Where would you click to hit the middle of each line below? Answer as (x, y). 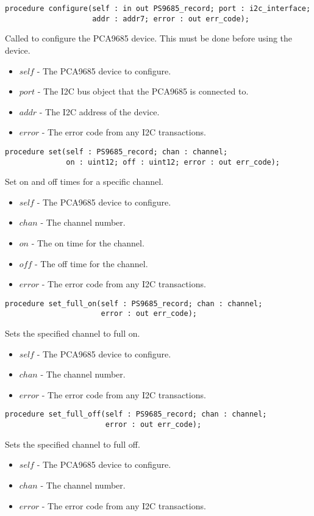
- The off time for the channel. (91, 263)
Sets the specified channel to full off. (73, 444)
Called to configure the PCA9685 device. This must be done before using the (149, 38)
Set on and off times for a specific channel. (84, 181)
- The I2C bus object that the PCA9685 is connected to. (143, 91)
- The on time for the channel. (88, 242)
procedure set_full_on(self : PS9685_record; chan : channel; (134, 303)
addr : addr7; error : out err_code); (171, 19)
